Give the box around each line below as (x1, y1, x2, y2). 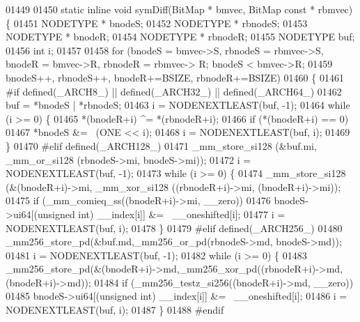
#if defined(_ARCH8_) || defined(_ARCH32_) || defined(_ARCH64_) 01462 (6, 84, 342, 98)
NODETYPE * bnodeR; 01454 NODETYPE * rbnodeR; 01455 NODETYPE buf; (6, 29, 355, 44)
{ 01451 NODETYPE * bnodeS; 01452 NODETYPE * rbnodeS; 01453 (6, 15, 308, 30)
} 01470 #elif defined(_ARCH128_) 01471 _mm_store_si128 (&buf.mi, (6, 138, 317, 153)
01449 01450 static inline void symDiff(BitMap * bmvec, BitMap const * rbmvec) (6, 2, 353, 16)
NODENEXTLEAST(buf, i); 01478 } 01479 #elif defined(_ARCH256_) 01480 (6, 220, 343, 235)
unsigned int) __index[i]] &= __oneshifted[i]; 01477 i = (37, 206, 285, 221)
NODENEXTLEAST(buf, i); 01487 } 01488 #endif (6, 302, 224, 317)
